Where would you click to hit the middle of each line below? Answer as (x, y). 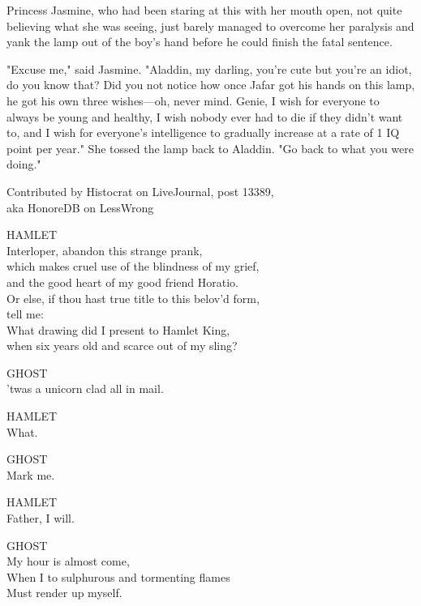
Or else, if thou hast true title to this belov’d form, (133, 298)
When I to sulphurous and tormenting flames (118, 576)
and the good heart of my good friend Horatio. (122, 282)
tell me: (25, 314)
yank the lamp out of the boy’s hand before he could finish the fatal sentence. (200, 42)
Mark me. (31, 474)
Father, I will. (41, 518)
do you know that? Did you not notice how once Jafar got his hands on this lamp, (211, 85)
